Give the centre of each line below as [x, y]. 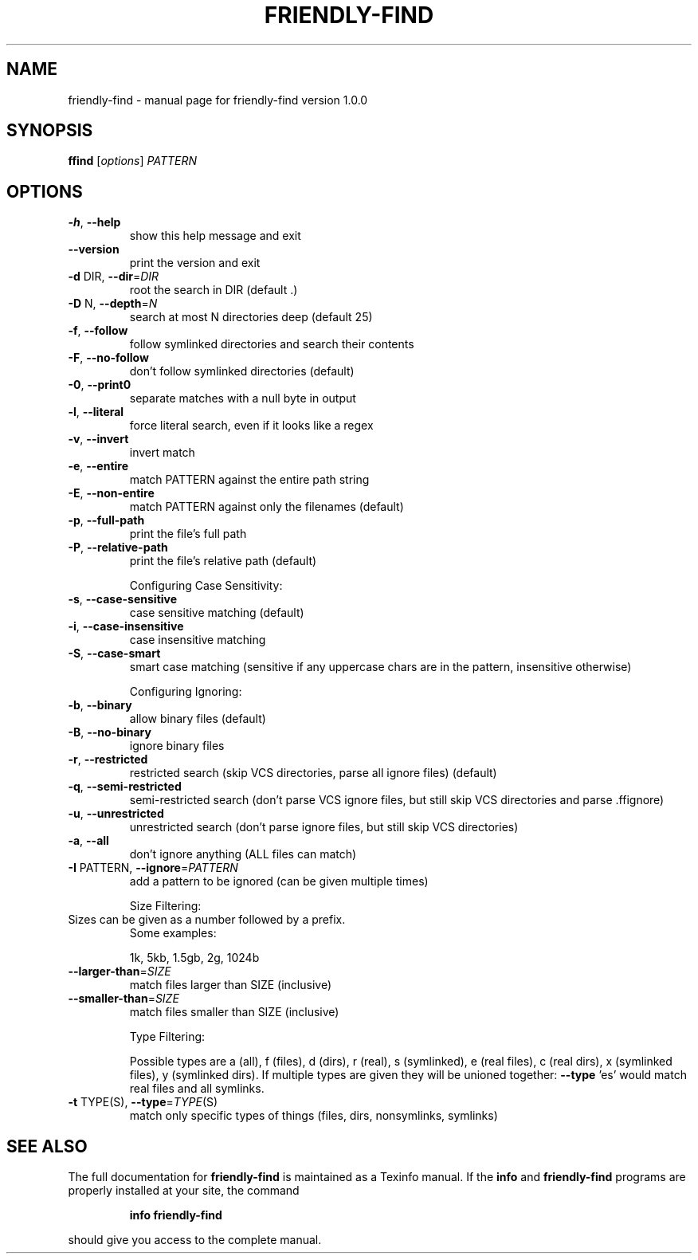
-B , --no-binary [110, 732]
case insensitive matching [198, 640]
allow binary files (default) [198, 719]
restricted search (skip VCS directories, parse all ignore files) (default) [313, 773]
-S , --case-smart [114, 654]
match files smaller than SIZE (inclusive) [234, 1012]
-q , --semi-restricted [125, 787]
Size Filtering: [165, 906]
